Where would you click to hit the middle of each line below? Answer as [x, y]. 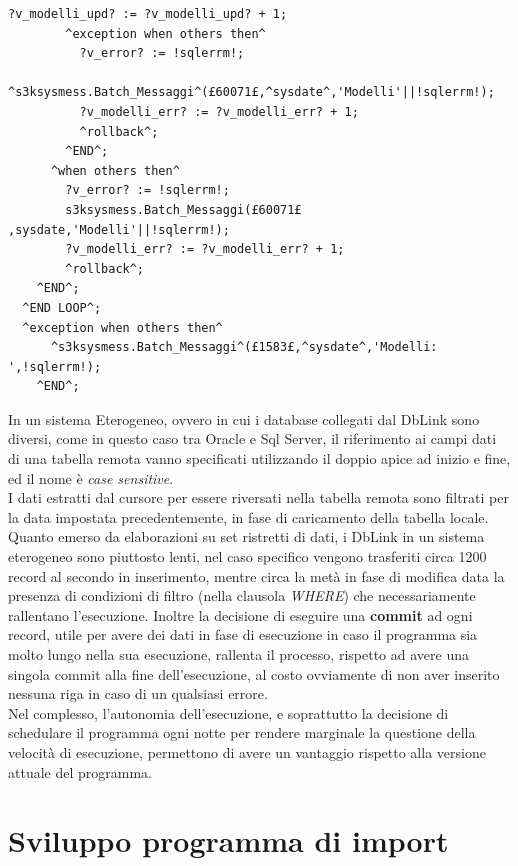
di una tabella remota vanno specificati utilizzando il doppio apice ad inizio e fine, [259, 458]
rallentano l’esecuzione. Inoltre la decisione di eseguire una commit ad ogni [240, 614]
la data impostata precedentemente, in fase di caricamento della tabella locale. [248, 516]
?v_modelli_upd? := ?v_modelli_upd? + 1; [148, 14]
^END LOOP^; [62, 307]
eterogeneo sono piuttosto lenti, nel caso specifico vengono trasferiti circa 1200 [247, 556]
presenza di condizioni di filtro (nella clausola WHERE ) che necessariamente [242, 595]
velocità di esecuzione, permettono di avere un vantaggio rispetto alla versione [247, 751]
